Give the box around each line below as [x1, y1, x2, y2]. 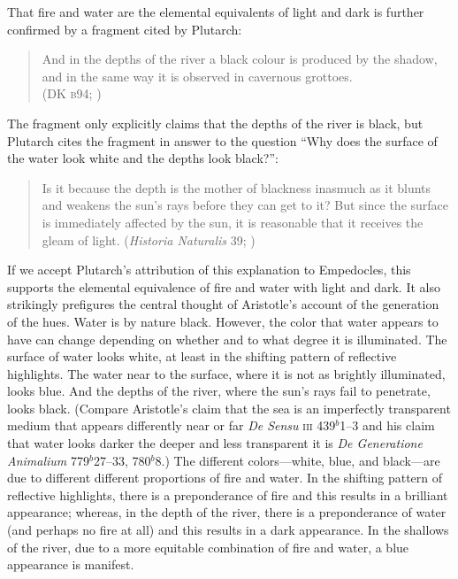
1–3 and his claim [340, 416, 435, 435]
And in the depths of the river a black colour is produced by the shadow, [42, 50, 438, 68]
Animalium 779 [7, 451, 89, 469]
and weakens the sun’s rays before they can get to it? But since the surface [42, 196, 449, 214]
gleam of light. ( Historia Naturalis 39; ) [42, 230, 256, 249]
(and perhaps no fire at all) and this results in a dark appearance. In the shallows [7, 521, 449, 539]
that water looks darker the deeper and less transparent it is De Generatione [7, 434, 423, 452]
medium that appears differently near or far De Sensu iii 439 [7, 416, 336, 435]
